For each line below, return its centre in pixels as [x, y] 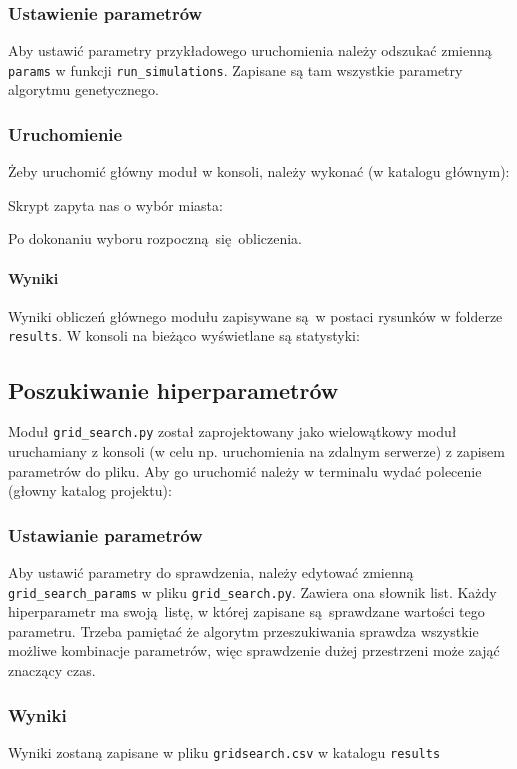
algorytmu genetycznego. [83, 89]
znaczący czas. [52, 670]
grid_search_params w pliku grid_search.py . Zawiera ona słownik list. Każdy [252, 591]
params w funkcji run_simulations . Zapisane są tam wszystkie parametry [235, 69]
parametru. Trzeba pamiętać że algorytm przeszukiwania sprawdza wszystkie [243, 630]
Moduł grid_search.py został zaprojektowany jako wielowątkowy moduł [232, 431]
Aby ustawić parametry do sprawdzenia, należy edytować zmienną [211, 571]
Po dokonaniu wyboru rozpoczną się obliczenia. [155, 238]
